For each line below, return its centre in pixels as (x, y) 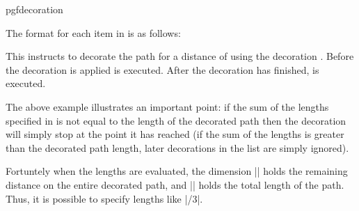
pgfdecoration (34, 9)
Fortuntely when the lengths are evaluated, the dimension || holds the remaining (177, 171)
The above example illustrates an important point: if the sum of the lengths (167, 106)
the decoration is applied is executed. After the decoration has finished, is (162, 69)
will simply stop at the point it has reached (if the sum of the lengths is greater (175, 134)
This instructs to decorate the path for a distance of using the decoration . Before (180, 56)
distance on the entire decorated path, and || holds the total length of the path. (175, 184)
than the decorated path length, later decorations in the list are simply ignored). (177, 147)
